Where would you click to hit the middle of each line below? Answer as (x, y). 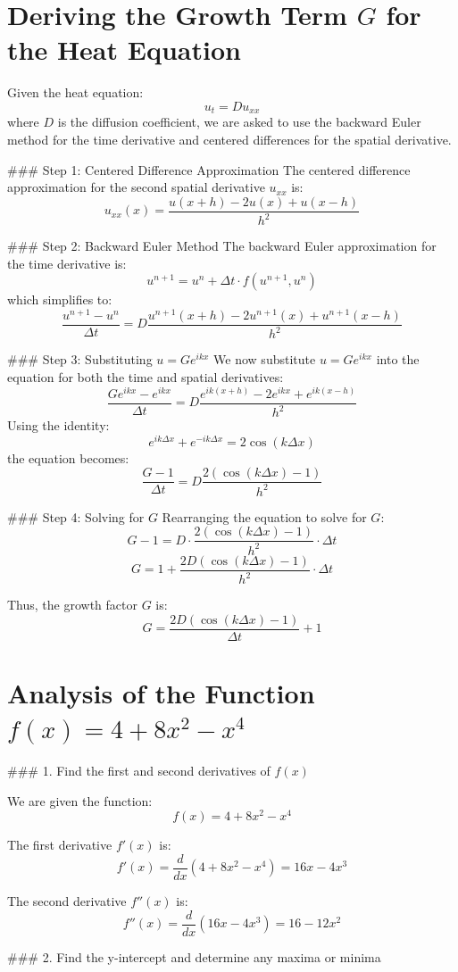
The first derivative (60, 845)
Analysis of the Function (161, 693)
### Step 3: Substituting (80, 359)
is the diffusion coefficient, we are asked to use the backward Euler (239, 122)
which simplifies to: (60, 299)
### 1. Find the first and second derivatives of (139, 771)
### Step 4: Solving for (76, 516)
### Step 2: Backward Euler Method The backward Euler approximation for (222, 246)
